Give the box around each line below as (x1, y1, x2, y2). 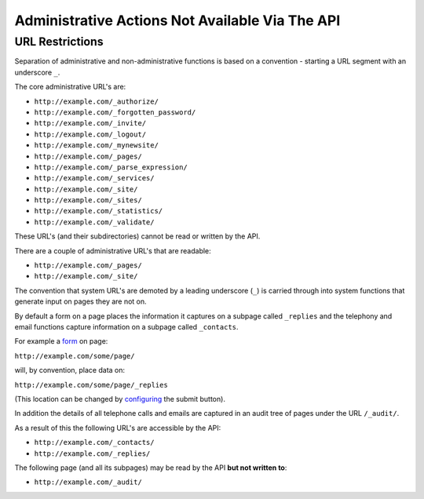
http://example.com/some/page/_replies (14, 381, 168, 389)
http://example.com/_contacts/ (34, 438, 155, 447)
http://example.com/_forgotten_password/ (34, 107, 196, 117)
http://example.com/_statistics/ (34, 206, 163, 216)
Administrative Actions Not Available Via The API (14, 12, 341, 29)
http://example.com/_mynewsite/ (34, 141, 159, 150)
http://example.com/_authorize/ (34, 97, 159, 106)
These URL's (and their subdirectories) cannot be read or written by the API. (14, 231, 261, 241)
